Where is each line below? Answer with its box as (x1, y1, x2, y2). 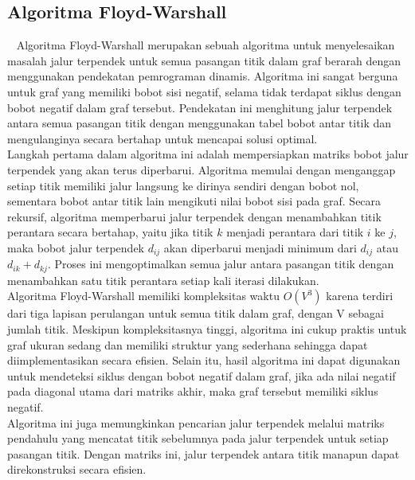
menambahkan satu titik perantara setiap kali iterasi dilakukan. (7, 271, 319, 288)
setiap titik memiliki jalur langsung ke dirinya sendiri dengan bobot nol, (7, 177, 359, 193)
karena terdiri (326, 287, 393, 304)
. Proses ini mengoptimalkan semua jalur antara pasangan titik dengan (47, 256, 394, 272)
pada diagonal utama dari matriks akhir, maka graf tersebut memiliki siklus (7, 383, 378, 400)
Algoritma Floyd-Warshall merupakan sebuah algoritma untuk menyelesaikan (16, 37, 395, 53)
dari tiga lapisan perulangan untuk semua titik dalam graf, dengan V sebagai (7, 305, 384, 322)
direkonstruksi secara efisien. (7, 461, 147, 478)
